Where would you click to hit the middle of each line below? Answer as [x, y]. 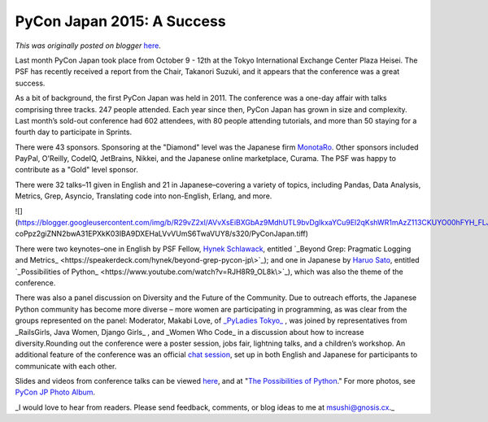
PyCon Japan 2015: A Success [121, 21]
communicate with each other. [66, 366]
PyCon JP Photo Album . [55, 392]
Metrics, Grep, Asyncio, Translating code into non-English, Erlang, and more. [144, 196]
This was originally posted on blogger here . [88, 46]
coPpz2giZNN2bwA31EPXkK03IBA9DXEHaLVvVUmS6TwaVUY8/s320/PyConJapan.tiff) [162, 234]
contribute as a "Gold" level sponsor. [76, 170]
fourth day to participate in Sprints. [74, 132]
